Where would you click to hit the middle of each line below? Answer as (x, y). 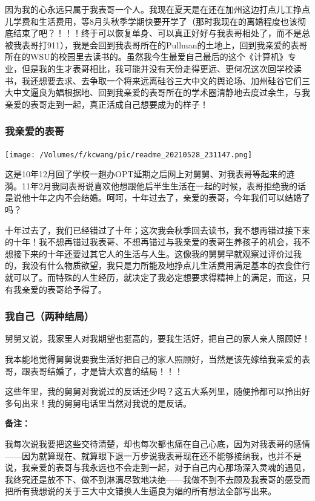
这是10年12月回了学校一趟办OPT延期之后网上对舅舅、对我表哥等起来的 (146, 174)
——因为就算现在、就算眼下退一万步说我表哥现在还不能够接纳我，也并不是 (153, 455)
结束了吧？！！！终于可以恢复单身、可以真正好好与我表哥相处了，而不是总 (161, 33)
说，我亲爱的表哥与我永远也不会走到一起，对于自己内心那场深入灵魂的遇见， (157, 467)
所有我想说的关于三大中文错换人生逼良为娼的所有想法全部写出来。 (144, 491)
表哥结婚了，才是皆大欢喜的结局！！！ (106, 371)
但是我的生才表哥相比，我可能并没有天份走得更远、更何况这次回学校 (157, 68)
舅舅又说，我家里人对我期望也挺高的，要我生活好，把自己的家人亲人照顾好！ (157, 339)
